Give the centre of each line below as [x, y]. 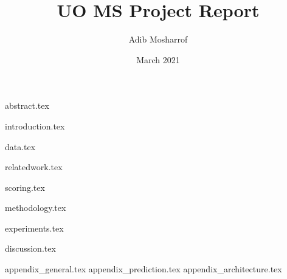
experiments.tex [34, 228]
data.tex [20, 146]
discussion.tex [30, 248]
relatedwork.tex [34, 167]
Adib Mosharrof [158, 39]
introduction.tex [35, 126]
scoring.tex [25, 187]
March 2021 [158, 59]
